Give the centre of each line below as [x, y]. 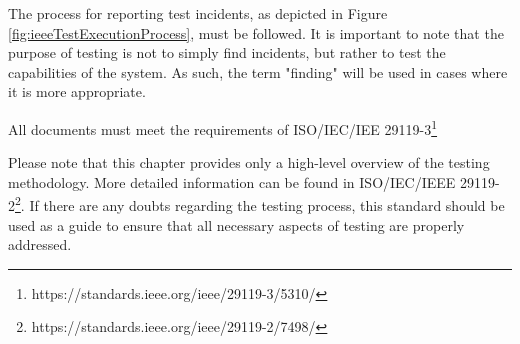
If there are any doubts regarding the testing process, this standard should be [267, 205]
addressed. [40, 244]
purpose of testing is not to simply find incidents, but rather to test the [227, 52]
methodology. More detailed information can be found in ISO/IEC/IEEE [232, 181]
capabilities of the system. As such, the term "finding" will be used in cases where [258, 71]
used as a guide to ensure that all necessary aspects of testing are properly [236, 224]
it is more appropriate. [77, 91]
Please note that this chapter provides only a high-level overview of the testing [249, 162]
